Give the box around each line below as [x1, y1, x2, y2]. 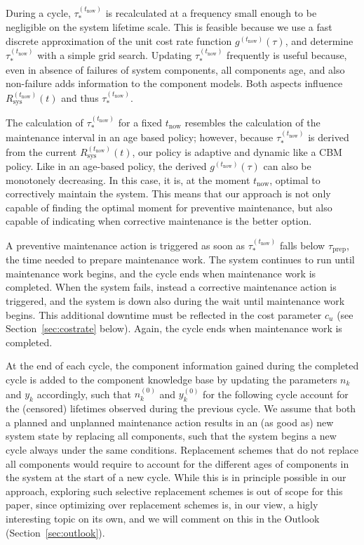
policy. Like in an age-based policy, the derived [6, 159, 207, 173]
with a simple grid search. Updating [37, 48, 192, 63]
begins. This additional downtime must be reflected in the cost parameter [6, 307, 322, 322]
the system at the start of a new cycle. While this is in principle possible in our [6, 470, 346, 485]
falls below [279, 237, 325, 252]
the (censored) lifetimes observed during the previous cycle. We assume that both [6, 401, 356, 416]
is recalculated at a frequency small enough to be [105, 5, 317, 20]
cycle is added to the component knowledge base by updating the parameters [6, 372, 337, 387]
